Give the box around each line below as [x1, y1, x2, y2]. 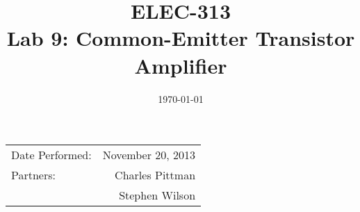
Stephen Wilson [119, 187, 196, 204]
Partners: [11, 167, 56, 184]
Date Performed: [11, 147, 92, 163]
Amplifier [134, 51, 227, 79]
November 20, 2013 [102, 147, 196, 163]
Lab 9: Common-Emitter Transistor [6, 24, 355, 52]
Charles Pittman [115, 167, 196, 184]
